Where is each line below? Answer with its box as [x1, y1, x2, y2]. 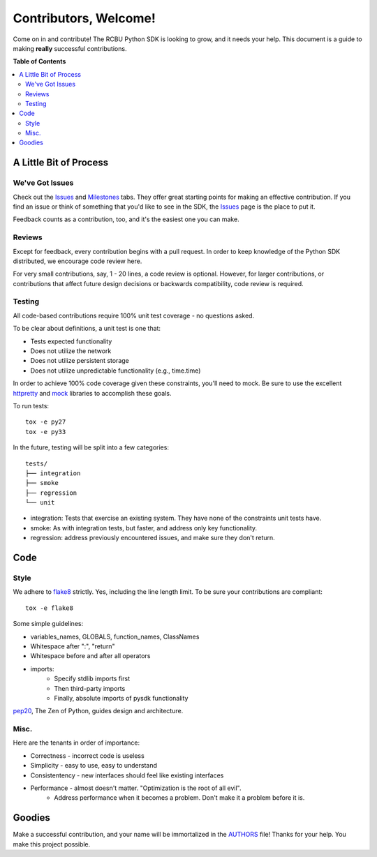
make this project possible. [13, 840, 91, 848]
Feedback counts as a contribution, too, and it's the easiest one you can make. [13, 215, 240, 223]
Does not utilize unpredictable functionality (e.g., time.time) [30, 366, 201, 375]
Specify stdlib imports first [54, 674, 131, 683]
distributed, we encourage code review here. [13, 257, 142, 265]
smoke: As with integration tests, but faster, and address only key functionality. [30, 523, 258, 532]
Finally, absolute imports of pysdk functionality [54, 694, 188, 702]
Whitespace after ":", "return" [30, 642, 115, 650]
